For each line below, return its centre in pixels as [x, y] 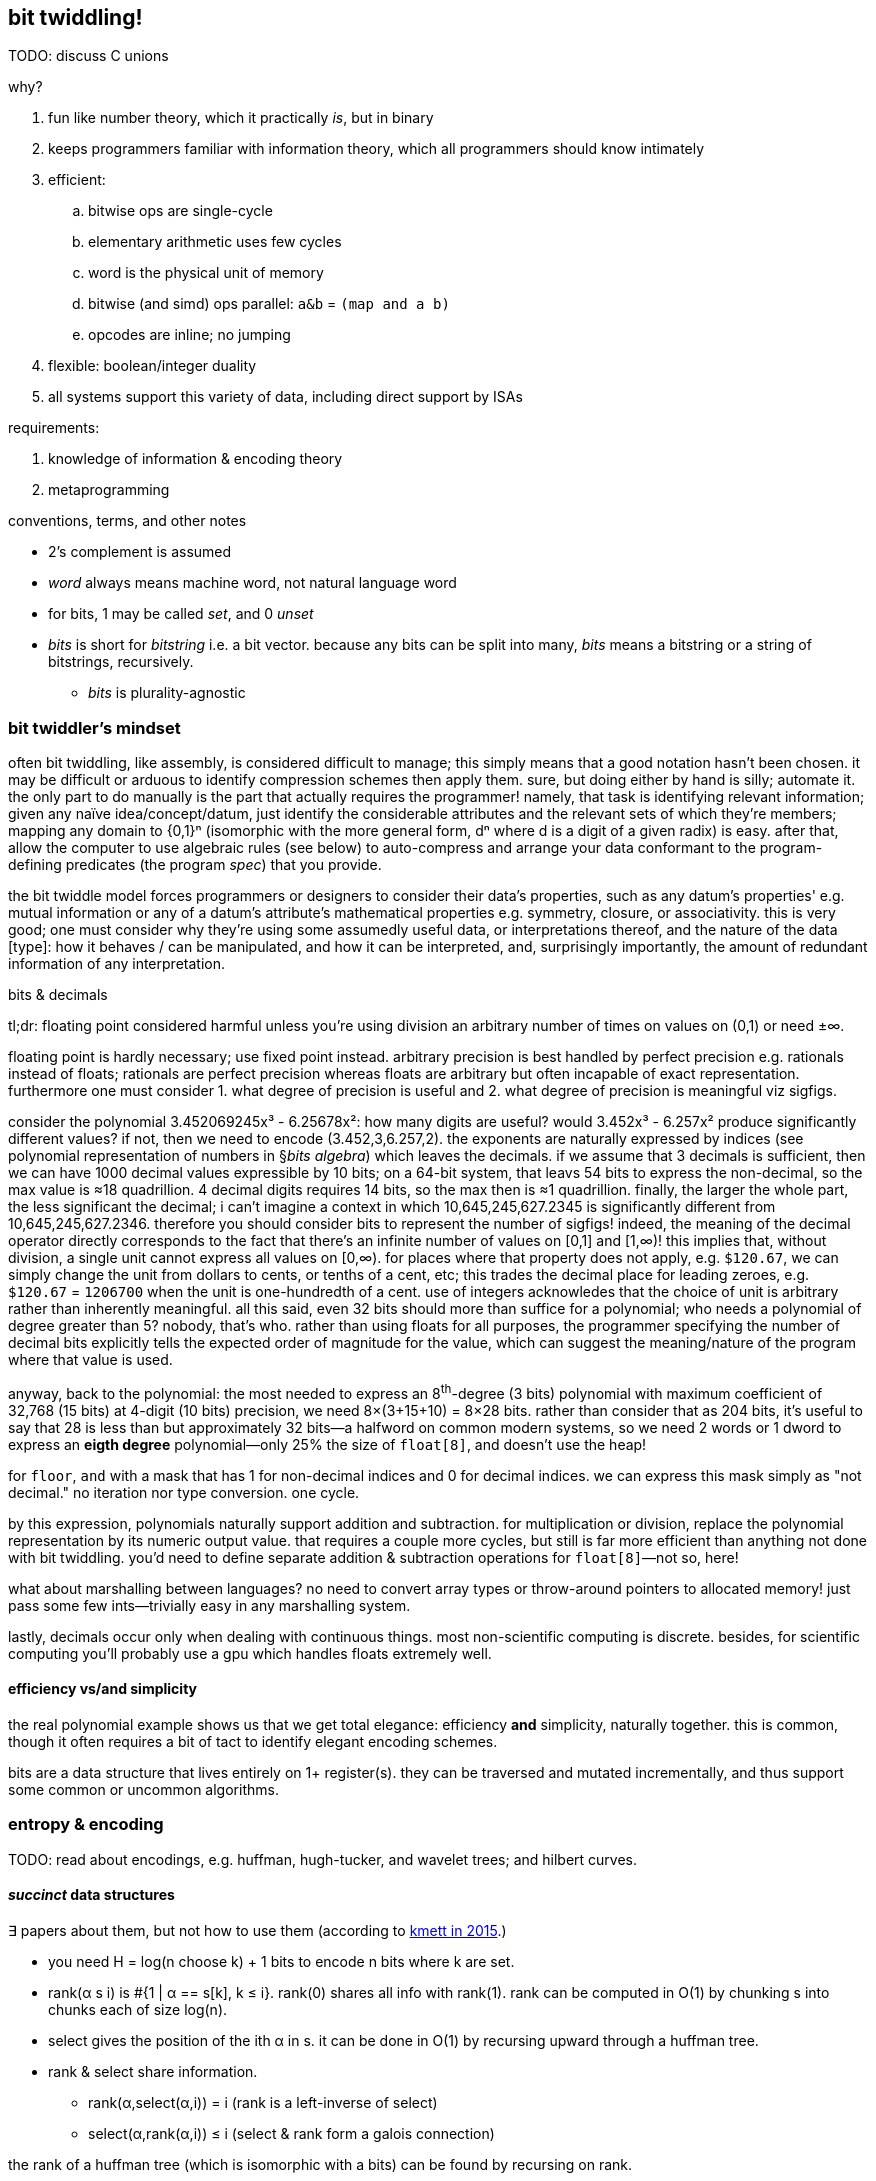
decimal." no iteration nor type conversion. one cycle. [184, 1492]
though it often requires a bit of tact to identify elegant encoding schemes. [253, 1742]
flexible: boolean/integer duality [152, 366]
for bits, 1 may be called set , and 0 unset [181, 614]
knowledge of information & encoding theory [195, 459]
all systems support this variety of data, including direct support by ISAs [285, 397]
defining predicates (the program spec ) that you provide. [195, 865]
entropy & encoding [86, 1824]
